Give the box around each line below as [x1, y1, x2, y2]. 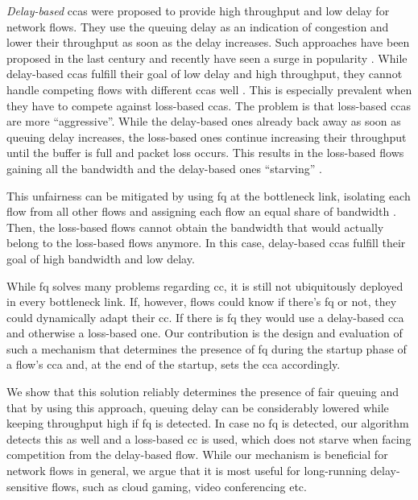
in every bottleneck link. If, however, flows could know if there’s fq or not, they [6, 293, 397, 310]
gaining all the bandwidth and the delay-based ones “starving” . [6, 159, 322, 176]
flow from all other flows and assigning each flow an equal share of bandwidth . [6, 203, 396, 220]
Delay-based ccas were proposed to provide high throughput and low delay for [6, 2, 390, 19]
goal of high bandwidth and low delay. [6, 250, 195, 267]
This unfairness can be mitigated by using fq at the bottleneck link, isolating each [6, 187, 411, 204]
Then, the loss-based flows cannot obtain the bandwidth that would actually [6, 218, 384, 235]
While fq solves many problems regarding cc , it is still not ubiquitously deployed [6, 277, 404, 294]
